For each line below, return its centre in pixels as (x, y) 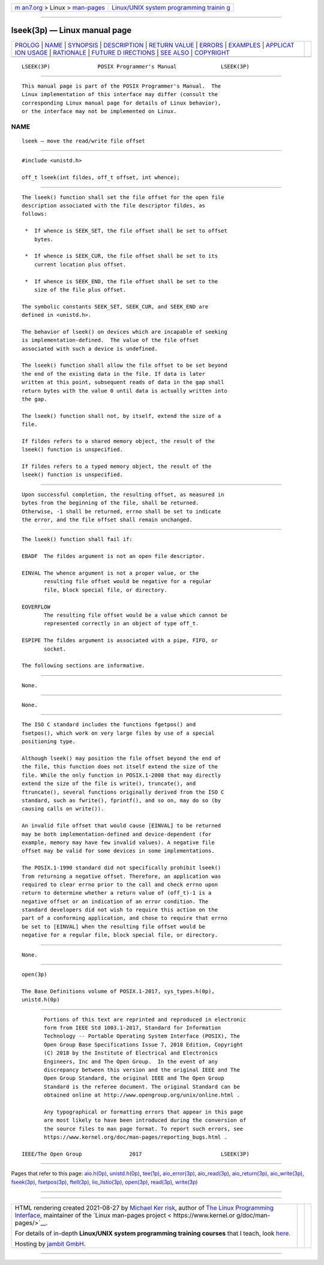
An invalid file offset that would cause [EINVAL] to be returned (121, 826)
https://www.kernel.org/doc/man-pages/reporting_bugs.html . (136, 1137)
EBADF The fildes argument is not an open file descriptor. (113, 556)
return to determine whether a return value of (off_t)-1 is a (117, 893)
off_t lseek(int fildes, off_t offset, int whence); (101, 178)
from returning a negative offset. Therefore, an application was (121, 876)
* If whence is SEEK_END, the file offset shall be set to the (121, 281)
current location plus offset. (80, 264)
